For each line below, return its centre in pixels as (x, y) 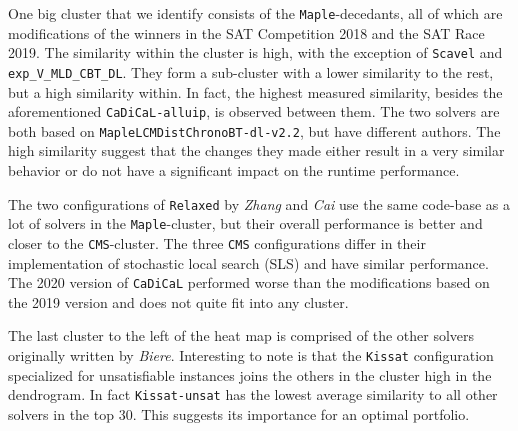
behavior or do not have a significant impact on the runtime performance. (234, 170)
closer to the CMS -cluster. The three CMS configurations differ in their (217, 242)
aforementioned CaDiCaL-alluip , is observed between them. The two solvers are (254, 111)
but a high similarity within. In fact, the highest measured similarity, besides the (255, 91)
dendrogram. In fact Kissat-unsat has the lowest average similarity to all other (253, 394)
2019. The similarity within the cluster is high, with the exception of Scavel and (255, 52)
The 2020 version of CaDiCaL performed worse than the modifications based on (249, 282)
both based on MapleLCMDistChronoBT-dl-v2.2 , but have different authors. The (254, 130)
